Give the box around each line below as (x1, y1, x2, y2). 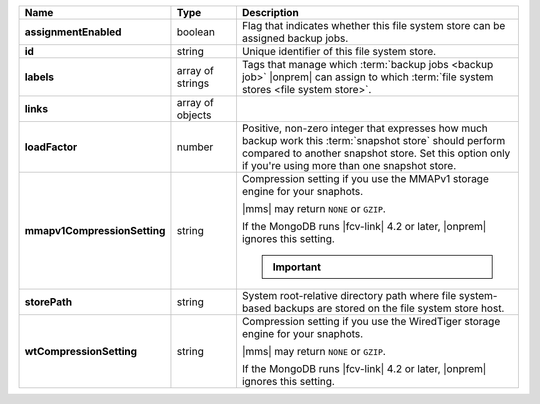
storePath (24, 295, 73, 309)
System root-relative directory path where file (241, 289, 457, 302)
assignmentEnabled (24, 25, 122, 39)
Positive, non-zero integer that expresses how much (241, 121, 489, 135)
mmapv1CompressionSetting (24, 224, 166, 237)
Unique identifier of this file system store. (241, 45, 437, 58)
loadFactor (24, 140, 78, 154)
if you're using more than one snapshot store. (241, 159, 457, 172)
